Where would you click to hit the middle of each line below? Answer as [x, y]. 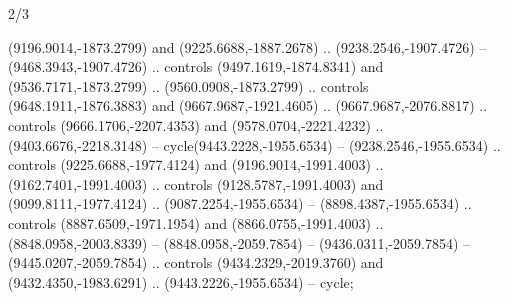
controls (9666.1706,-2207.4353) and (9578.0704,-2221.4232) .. [196, 124]
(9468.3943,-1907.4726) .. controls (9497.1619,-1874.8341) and [196, 66]
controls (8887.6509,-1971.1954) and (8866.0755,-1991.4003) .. [196, 222]
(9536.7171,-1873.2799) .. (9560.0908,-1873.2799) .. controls [188, 85]
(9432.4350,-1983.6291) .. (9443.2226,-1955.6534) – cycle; [181, 281]
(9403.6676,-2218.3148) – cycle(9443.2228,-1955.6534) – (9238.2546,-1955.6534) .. [254, 144]
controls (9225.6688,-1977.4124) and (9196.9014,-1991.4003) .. [196, 164]
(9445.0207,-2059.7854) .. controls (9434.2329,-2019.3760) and [196, 262]
